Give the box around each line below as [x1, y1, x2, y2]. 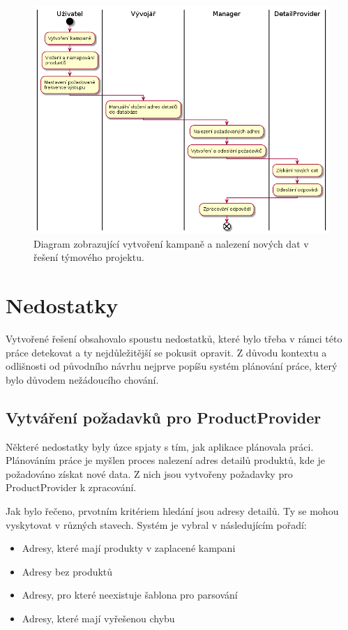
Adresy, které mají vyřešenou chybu [22, 611, 175, 626]
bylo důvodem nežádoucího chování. [6, 372, 159, 387]
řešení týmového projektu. [33, 250, 144, 264]
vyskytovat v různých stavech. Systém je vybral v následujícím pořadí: [6, 517, 307, 532]
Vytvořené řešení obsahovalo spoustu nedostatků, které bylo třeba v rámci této [6, 331, 342, 346]
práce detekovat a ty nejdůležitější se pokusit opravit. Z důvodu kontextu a [6, 345, 327, 359]
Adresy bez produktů [22, 564, 113, 578]
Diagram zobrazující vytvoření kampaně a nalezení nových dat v [33, 236, 309, 250]
